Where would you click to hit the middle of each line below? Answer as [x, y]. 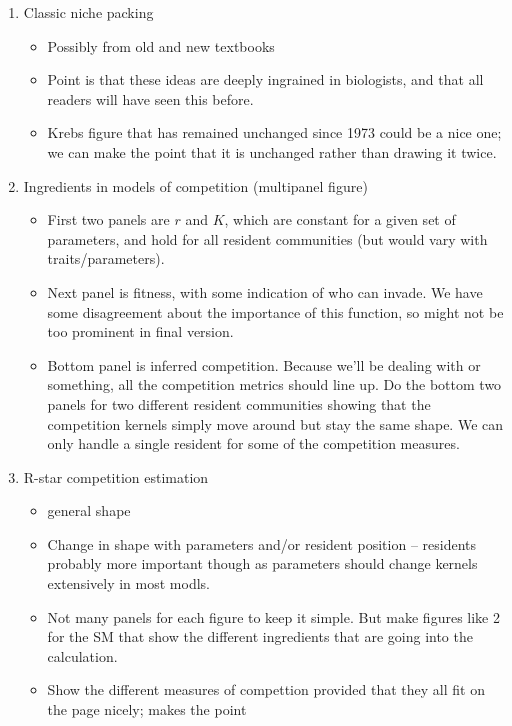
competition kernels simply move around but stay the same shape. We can [275, 423]
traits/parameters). [106, 258]
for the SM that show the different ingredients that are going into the [260, 636]
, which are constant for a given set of [340, 219]
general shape [89, 510]
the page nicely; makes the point [147, 709]
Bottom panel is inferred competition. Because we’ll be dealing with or [264, 364]
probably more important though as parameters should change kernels [262, 563]
